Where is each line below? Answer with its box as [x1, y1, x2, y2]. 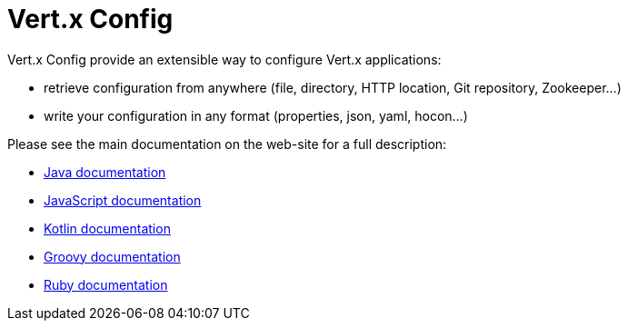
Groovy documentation [44, 248, 181, 264]
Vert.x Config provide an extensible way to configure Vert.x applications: [7, 51, 442, 67]
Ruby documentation [44, 276, 168, 293]
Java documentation [44, 164, 166, 180]
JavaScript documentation [44, 192, 202, 208]
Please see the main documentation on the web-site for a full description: [7, 135, 447, 152]
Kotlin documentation [44, 220, 171, 236]
